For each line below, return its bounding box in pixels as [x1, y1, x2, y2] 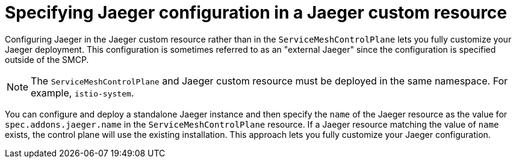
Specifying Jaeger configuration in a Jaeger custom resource [5, 2, 508, 23]
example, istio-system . [31, 86, 134, 99]
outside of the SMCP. [5, 54, 89, 65]
